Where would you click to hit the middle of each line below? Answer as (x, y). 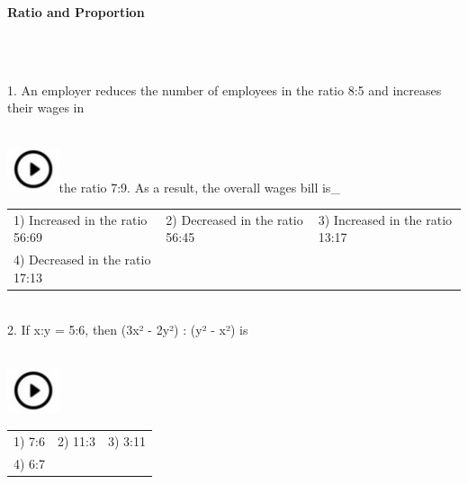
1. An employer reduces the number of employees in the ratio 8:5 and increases (225, 90)
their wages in (46, 108)
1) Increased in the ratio (81, 219)
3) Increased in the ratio (385, 219)
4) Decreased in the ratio (82, 260)
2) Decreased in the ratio (234, 219)
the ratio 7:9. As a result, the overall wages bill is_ (199, 187)
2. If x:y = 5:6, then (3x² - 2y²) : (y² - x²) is (128, 329)
